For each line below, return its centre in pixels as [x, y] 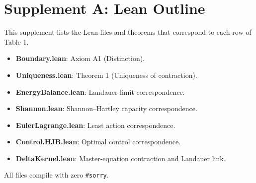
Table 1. [16, 41]
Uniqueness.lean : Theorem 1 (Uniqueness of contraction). [106, 75]
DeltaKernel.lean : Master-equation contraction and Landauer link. [121, 158]
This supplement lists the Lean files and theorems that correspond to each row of [128, 32]
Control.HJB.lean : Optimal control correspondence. [98, 142]
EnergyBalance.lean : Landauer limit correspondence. [100, 91]
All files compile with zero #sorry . [56, 175]
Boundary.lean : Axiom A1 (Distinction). [80, 58]
